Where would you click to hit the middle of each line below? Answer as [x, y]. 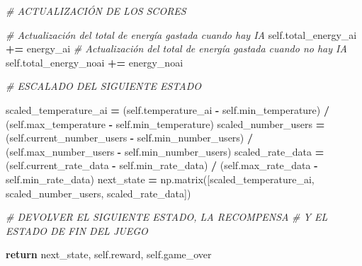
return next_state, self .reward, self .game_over [109, 254]
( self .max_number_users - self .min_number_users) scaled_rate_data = [165, 151]
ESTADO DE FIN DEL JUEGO [77, 230]
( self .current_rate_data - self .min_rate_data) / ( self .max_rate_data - [162, 165]
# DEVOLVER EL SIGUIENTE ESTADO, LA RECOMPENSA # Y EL [167, 217]
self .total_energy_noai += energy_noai [95, 62]
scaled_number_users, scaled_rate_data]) [98, 193]
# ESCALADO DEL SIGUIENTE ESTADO [103, 86]
